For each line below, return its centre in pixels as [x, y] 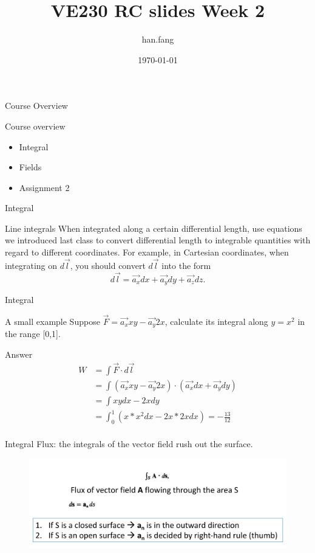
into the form [186, 265]
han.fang [158, 39]
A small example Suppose [52, 321]
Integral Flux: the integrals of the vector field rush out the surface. [129, 444]
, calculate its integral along [216, 321]
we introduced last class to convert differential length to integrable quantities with [158, 240]
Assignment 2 [44, 187]
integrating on [31, 265]
